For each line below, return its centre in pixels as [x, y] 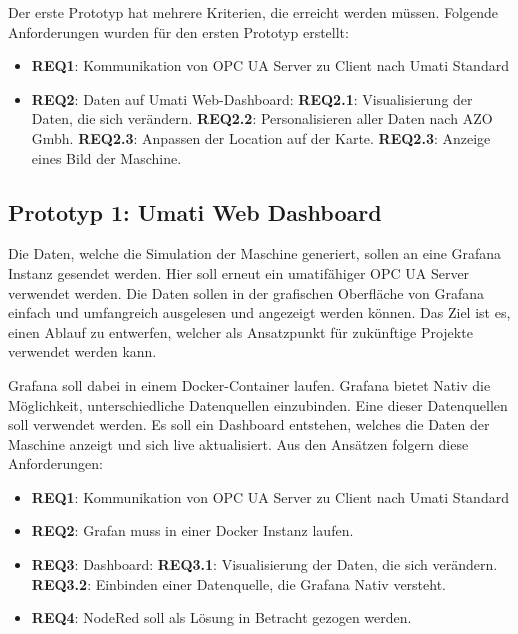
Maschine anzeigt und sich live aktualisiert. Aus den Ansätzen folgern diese [238, 443]
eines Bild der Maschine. [106, 157]
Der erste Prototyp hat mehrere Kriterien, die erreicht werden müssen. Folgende [253, 12]
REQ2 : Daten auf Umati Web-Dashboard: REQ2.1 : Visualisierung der [252, 98]
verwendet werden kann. [82, 351]
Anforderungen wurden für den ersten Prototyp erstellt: [178, 31]
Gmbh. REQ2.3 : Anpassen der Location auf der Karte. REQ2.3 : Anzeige [261, 137]
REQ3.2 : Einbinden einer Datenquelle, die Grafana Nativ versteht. [239, 583]
